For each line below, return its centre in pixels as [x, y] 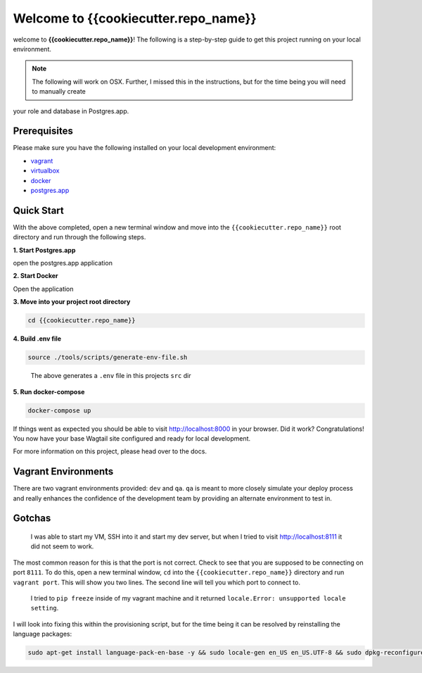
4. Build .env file [37, 339]
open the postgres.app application [63, 263]
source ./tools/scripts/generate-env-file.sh [108, 358]
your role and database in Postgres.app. [71, 111]
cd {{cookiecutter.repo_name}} [82, 321]
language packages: [43, 634]
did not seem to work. [62, 546]
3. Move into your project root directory [72, 302]
